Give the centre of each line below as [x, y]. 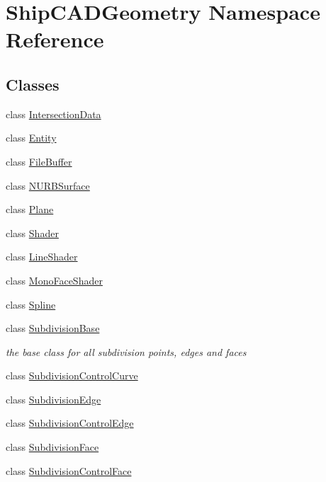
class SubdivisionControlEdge [70, 423]
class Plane [30, 209]
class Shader [32, 233]
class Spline [31, 304]
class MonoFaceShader [54, 280]
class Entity [31, 138]
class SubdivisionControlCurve [72, 375]
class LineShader [42, 257]
